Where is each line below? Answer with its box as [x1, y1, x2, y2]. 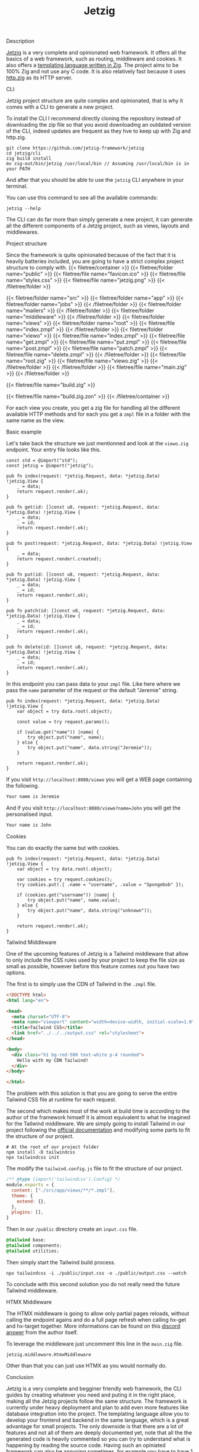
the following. [6, 782, 40, 789]
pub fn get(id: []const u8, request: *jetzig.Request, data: [6, 505, 161, 510]
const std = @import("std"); [6, 458, 78, 464]
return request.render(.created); [17, 556, 102, 562]
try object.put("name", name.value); [27, 897, 120, 903]
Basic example [6, 428, 42, 436]
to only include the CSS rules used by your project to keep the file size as [6, 956, 185, 963]
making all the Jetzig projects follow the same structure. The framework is [6, 1398, 188, 1405]
